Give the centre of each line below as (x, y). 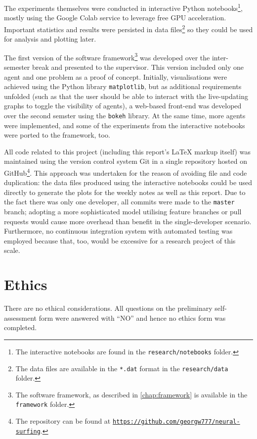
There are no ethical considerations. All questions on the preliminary (108, 308)
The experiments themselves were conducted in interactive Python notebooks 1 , (123, 7)
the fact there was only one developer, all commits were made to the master (119, 202)
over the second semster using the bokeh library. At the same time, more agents (125, 115)
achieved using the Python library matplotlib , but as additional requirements (123, 86)
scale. (12, 250)
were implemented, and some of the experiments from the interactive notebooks (125, 125)
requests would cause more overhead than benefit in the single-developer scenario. (128, 221)
